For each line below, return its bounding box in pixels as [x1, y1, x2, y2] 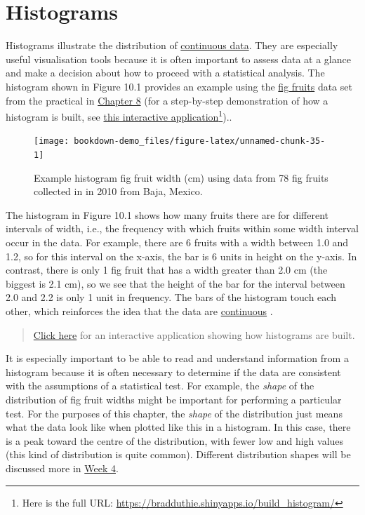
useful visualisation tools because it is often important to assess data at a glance [6, 51, 351, 66]
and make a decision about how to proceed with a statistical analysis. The [6, 65, 325, 80]
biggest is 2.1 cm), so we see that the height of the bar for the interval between [6, 276, 345, 290]
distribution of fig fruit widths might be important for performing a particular [6, 392, 342, 406]
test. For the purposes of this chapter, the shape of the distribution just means [6, 406, 343, 420]
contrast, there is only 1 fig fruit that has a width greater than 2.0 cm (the [6, 262, 328, 277]
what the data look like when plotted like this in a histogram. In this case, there [6, 420, 351, 434]
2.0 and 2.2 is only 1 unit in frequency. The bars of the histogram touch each [6, 290, 336, 305]
